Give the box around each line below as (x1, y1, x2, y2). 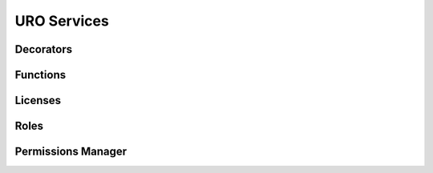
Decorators (14, 42, 73, 56)
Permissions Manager (14, 145, 127, 159)
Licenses (14, 94, 62, 107)
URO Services (14, 12, 110, 30)
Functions (14, 68, 67, 82)
